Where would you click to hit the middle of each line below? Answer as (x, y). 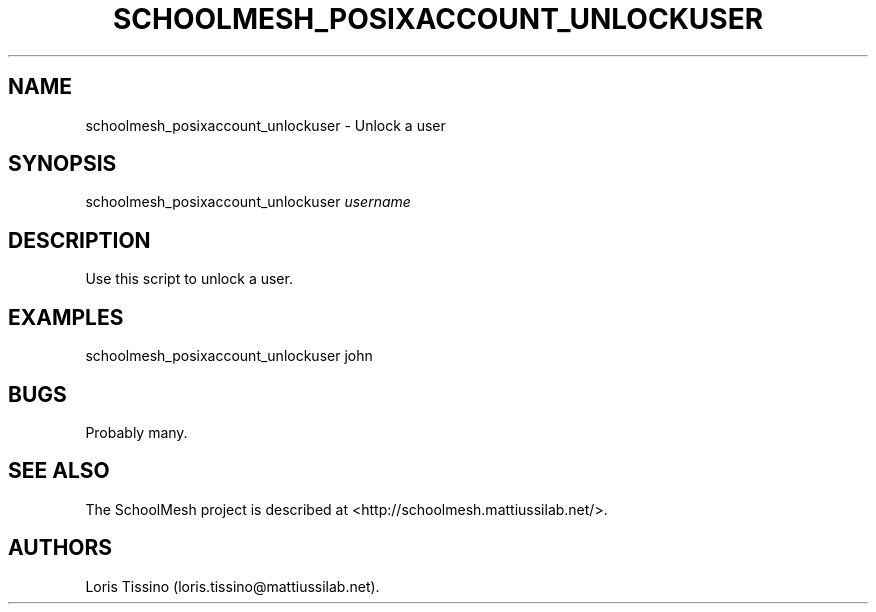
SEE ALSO (59, 471)
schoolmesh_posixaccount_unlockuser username (248, 202)
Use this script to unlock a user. (189, 279)
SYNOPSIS (62, 164)
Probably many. (136, 432)
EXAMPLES (66, 317)
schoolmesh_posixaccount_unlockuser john (229, 356)
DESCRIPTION (79, 240)
